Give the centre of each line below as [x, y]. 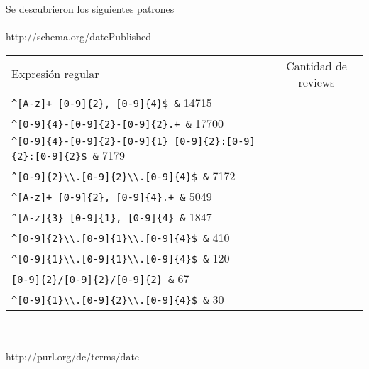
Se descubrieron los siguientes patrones [90, 9]
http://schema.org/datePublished [78, 37]
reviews [316, 82]
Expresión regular [55, 74]
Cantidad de [316, 65]
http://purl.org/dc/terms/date [73, 356]
